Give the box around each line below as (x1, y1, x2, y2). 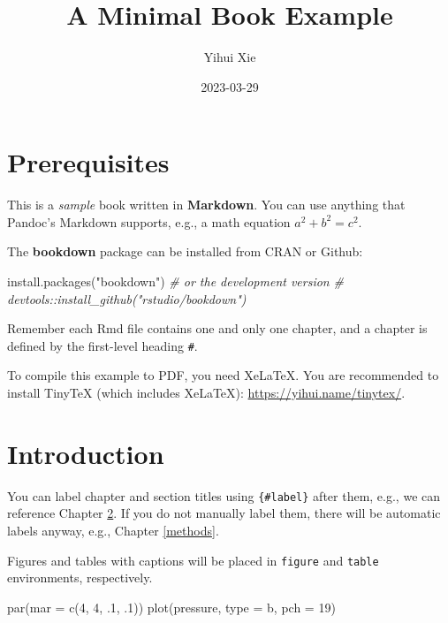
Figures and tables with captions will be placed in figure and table (7, 551, 379, 569)
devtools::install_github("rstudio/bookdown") (7, 289, 247, 308)
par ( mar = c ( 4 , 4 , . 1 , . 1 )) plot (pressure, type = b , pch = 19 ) (7, 597, 336, 616)
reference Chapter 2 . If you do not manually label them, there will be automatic (7, 504, 441, 522)
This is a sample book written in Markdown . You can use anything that (7, 195, 406, 214)
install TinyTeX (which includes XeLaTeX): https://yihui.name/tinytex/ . (7, 384, 406, 402)
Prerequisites (7, 144, 170, 180)
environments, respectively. (7, 568, 153, 587)
